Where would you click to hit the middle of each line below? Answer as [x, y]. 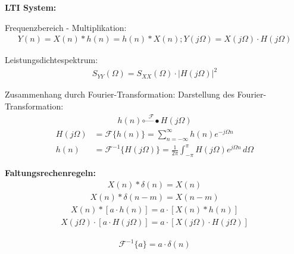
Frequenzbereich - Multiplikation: [66, 27]
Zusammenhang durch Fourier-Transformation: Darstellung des [120, 94]
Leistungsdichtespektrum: [51, 60]
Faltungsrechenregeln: [50, 173]
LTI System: [31, 7]
